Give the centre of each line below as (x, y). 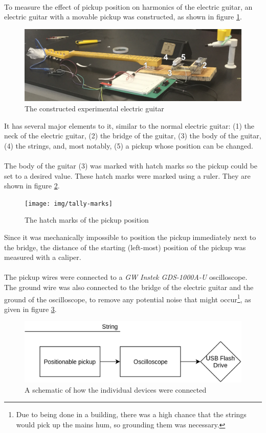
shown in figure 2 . (32, 186)
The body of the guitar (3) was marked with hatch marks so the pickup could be (131, 165)
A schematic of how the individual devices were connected (116, 389)
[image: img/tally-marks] (69, 203)
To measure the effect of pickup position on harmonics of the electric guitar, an (128, 6)
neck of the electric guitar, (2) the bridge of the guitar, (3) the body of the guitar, (133, 136)
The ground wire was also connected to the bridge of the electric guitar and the (129, 287)
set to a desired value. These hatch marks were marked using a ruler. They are (127, 175)
